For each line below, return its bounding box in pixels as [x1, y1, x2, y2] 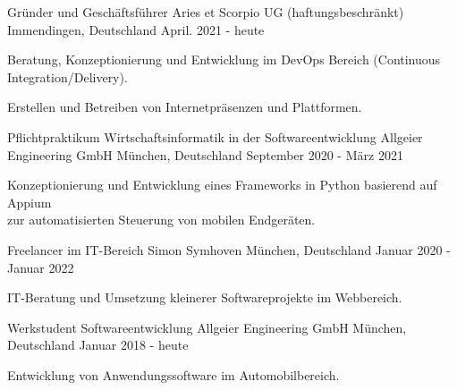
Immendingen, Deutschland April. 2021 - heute [7, 20, 265, 38]
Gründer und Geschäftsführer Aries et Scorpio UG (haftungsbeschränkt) [7, 3, 404, 21]
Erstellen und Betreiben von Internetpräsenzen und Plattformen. [7, 97, 362, 116]
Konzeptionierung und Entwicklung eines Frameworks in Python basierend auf [7, 175, 437, 194]
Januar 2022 [7, 258, 74, 276]
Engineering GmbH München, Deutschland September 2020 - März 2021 [7, 145, 403, 164]
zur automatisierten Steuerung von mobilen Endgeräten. [7, 210, 316, 229]
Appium [7, 192, 52, 211]
